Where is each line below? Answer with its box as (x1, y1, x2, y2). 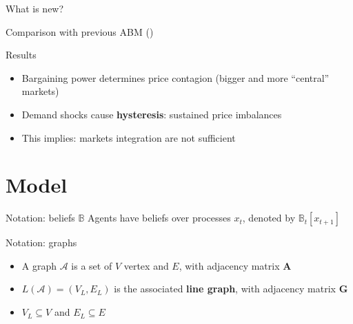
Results (6, 47, 37, 62)
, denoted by (242, 210, 296, 225)
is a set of (71, 258, 112, 272)
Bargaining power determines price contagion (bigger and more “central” (21, 70, 330, 85)
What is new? (6, 1, 64, 15)
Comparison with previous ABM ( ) (6, 24, 154, 39)
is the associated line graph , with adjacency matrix (114, 281, 336, 296)
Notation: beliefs (6, 210, 75, 225)
